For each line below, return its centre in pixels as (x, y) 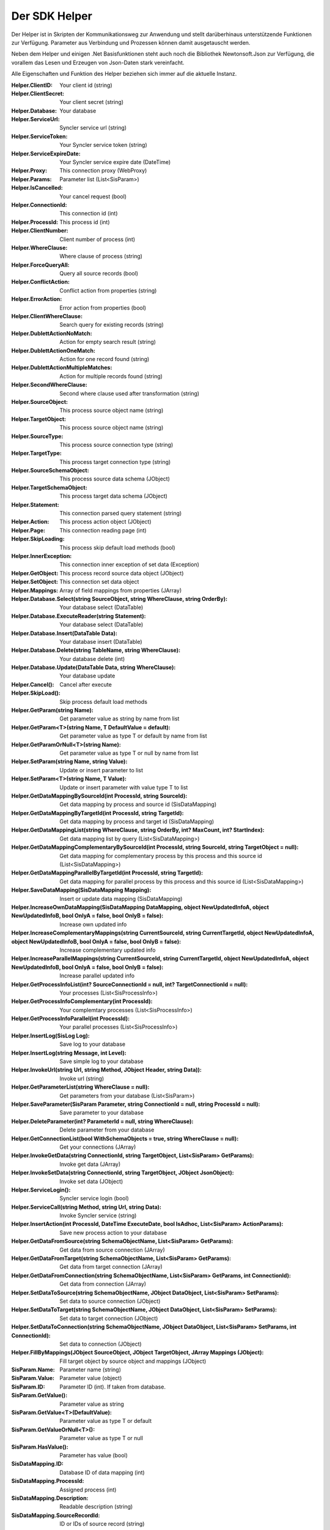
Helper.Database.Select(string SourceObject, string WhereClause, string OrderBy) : (119, 599)
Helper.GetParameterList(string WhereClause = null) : (80, 1087)
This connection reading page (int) (103, 530)
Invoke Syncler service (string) (98, 1215)
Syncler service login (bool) (94, 1198)
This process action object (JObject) (105, 522)
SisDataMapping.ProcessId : (48, 1481)
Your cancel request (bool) (93, 196)
